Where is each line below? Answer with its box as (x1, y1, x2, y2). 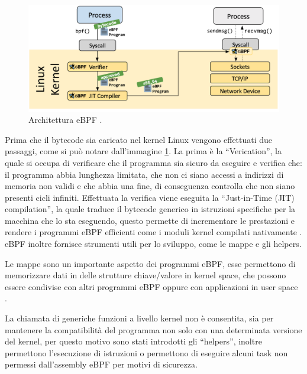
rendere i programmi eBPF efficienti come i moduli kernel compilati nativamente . (5, 226, 302, 238)
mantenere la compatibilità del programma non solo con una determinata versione (5, 323, 302, 336)
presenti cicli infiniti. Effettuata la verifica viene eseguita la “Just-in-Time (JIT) (5, 191, 295, 203)
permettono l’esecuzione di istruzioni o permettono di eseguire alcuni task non (5, 346, 288, 359)
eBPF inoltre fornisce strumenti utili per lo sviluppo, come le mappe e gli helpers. (5, 238, 302, 250)
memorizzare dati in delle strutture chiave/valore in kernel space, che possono (5, 269, 286, 281)
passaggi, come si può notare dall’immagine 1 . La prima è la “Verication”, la (5, 145, 282, 157)
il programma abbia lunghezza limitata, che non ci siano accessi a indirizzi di (5, 168, 284, 180)
